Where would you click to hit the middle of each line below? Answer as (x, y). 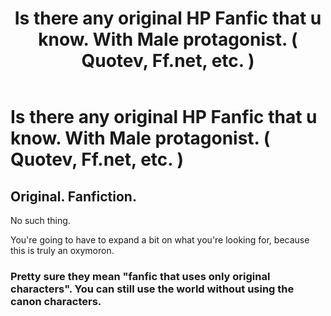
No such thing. (40, 220)
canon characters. (56, 301)
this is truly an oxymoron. (62, 250)
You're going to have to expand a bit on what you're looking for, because (160, 240)
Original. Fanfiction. (73, 196)
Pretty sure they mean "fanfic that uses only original (140, 276)
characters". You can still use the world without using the (152, 289)
